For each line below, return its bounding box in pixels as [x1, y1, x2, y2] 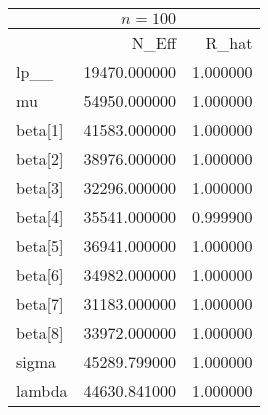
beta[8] [16, 321, 64, 344]
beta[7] [16, 292, 64, 315]
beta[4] [16, 205, 64, 228]
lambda [16, 379, 68, 402]
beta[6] [16, 263, 64, 286]
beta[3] [16, 176, 64, 199]
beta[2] [16, 147, 64, 170]
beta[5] [16, 234, 64, 257]
